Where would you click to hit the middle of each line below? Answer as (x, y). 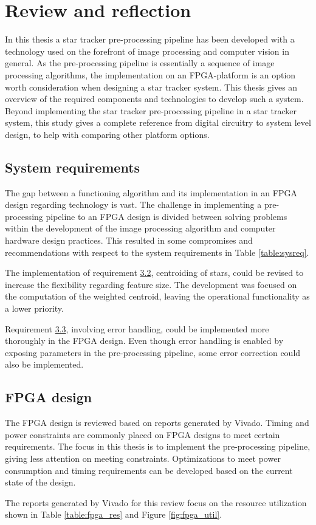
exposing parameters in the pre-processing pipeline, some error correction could (153, 352)
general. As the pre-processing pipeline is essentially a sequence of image (140, 63)
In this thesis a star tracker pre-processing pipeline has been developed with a (150, 39)
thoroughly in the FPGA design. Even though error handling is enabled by (144, 341)
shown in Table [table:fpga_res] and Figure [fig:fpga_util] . (114, 514)
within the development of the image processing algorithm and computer (140, 228)
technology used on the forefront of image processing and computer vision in (147, 51)
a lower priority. (34, 308)
